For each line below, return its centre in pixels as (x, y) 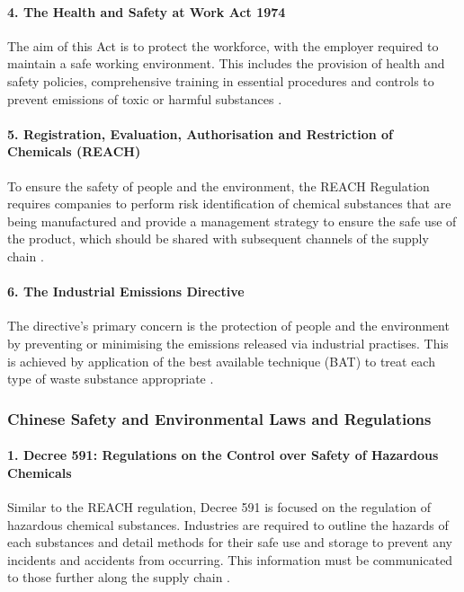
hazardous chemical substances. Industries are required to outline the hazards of (228, 524)
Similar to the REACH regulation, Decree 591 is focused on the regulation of (219, 506)
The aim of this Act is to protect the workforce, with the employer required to (223, 45)
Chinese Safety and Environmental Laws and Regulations (219, 418)
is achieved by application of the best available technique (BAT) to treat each (221, 361)
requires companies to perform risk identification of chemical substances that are (229, 203)
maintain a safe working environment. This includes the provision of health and (226, 63)
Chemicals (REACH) (74, 151)
